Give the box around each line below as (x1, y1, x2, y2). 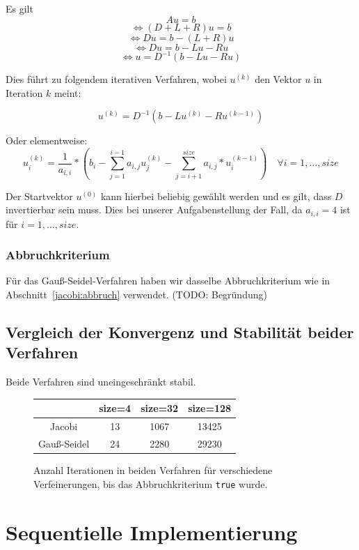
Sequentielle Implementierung (6, 517, 298, 546)
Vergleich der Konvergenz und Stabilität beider (6, 321, 354, 343)
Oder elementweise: (6, 133, 88, 148)
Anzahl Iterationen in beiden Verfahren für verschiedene (33, 463, 273, 478)
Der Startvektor (6, 188, 73, 203)
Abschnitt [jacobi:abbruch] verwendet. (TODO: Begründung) (6, 287, 267, 302)
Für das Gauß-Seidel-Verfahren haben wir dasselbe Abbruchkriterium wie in (6, 273, 330, 288)
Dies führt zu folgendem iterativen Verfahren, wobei (6, 72, 227, 86)
